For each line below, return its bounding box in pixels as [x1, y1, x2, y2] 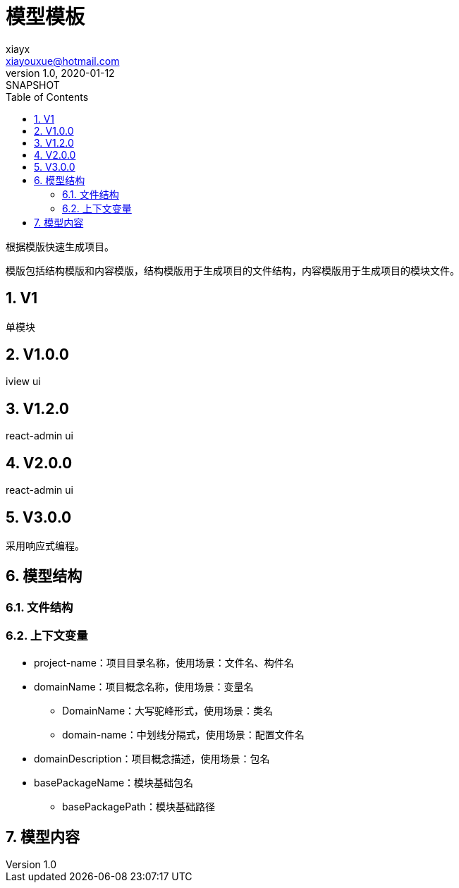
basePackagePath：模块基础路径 [62, 800, 215, 813]
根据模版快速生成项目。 [6, 240, 114, 253]
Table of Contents [6, 90, 89, 103]
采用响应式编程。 [6, 539, 85, 552]
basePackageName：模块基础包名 [34, 776, 194, 789]
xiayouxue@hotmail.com [6, 54, 120, 67]
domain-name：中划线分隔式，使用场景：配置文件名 [62, 728, 305, 741]
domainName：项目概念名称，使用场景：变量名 [34, 680, 254, 693]
